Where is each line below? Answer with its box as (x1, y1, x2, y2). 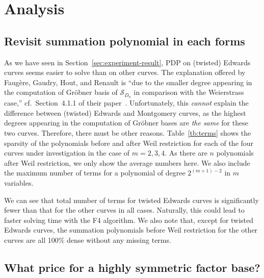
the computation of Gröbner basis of (4, 87, 118, 97)
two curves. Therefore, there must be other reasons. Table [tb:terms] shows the (4, 128, 251, 138)
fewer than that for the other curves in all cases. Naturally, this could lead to (4, 205, 245, 215)
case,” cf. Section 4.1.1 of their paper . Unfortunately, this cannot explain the (4, 97, 249, 108)
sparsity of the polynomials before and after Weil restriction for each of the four (4, 137, 254, 148)
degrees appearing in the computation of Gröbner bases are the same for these (4, 117, 248, 128)
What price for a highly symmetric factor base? (4, 259, 260, 275)
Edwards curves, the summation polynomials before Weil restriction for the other (4, 224, 258, 235)
